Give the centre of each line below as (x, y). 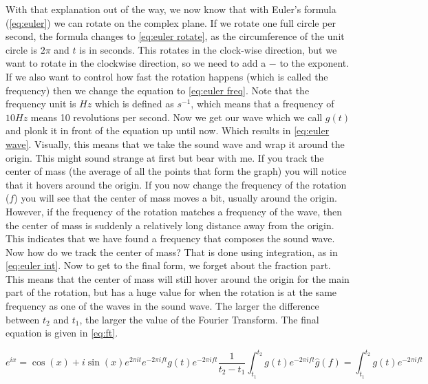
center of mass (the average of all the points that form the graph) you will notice (176, 171)
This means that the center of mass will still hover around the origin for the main (178, 278)
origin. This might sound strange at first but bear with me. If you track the (165, 157)
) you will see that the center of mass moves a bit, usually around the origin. (175, 198)
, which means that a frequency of (263, 104)
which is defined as (134, 104)
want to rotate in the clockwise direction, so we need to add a (136, 63)
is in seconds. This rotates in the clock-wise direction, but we (208, 49)
